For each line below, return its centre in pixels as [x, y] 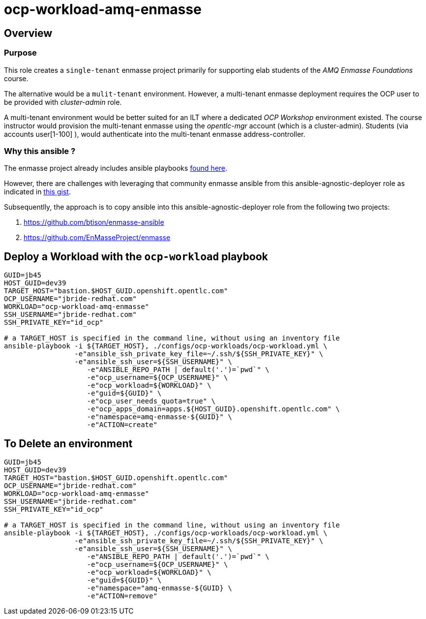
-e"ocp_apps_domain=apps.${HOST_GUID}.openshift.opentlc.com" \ [213, 409]
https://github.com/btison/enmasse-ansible [94, 222]
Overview [28, 33]
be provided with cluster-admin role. [63, 102]
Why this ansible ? [40, 151]
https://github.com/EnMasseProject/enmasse [97, 238]
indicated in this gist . [37, 192]
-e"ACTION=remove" [122, 596]
